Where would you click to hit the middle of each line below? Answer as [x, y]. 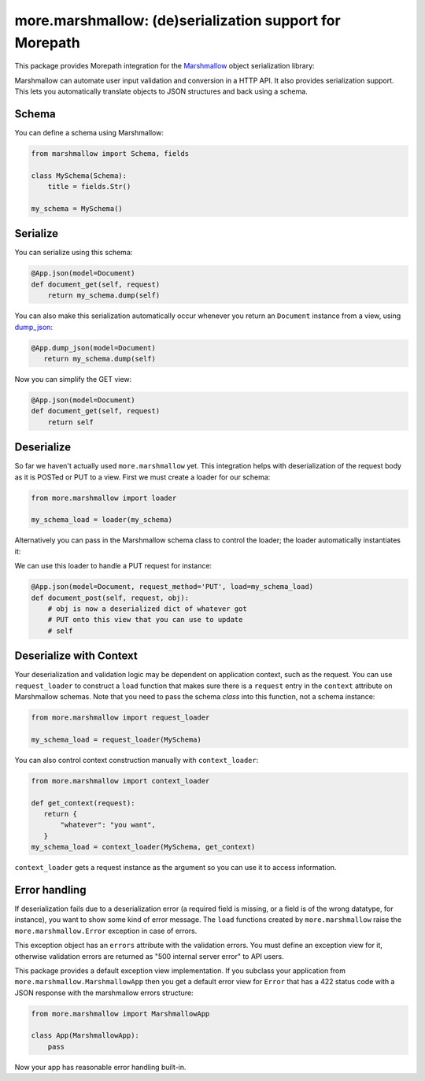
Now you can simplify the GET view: [73, 379]
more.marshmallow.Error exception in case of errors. [106, 931]
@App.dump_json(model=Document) [94, 348]
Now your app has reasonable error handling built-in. [100, 1067]
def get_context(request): [83, 803]
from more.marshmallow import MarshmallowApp [120, 1013]
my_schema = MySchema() [77, 208]
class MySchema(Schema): [79, 176]
